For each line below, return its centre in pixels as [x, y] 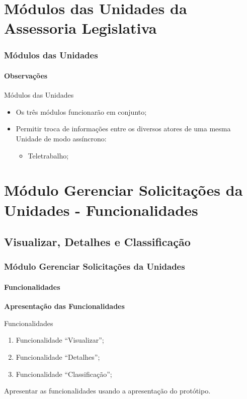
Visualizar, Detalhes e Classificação [97, 242]
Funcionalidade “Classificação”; [64, 374]
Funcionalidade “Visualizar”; [60, 340]
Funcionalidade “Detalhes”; [58, 356]
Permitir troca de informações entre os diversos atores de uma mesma [123, 129]
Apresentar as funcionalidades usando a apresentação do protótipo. [107, 391]
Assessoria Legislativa [80, 28]
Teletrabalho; [48, 155]
